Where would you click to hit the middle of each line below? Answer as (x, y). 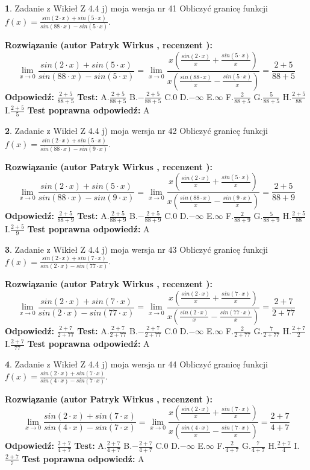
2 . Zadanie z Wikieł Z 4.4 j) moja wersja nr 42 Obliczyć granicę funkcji (136, 131)
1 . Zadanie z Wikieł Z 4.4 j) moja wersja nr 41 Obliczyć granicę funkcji (136, 8)
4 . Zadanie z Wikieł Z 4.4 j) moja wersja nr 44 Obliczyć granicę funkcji (136, 364)
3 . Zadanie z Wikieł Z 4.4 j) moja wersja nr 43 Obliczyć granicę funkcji (136, 249)
